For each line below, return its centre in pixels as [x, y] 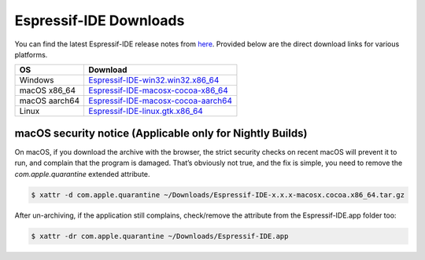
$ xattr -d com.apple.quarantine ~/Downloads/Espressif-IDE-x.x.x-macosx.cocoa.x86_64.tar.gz [218, 195]
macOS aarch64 [50, 101]
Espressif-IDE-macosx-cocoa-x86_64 [158, 90]
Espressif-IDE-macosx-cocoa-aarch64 [160, 101]
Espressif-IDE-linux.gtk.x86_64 [146, 112]
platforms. [31, 54]
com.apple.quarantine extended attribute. [82, 174]
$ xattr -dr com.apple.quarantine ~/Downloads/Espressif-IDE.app [160, 236]
